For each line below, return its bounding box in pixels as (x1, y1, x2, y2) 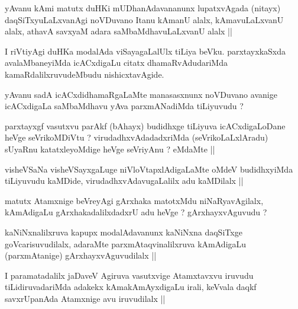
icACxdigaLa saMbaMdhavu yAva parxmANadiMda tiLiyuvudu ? (5, 100, 244, 112)
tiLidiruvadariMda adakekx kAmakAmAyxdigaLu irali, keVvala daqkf (5, 281, 257, 293)
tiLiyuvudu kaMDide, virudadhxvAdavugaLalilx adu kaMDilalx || (5, 174, 244, 187)
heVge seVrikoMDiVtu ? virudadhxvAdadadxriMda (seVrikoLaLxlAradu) (5, 131, 268, 144)
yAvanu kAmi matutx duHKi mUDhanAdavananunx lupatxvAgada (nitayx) (5, 2, 281, 14)
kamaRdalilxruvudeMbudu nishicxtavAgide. (5, 68, 164, 80)
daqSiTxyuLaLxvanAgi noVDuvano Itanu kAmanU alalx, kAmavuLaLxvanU (5, 13, 284, 26)
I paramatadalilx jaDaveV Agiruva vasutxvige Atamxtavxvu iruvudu (5, 269, 254, 281)
